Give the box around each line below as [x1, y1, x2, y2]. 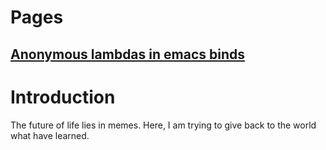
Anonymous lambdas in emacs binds [10, 46, 245, 63]
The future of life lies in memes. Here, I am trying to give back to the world [10, 119, 317, 131]
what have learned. [10, 129, 90, 141]
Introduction [10, 86, 116, 108]
